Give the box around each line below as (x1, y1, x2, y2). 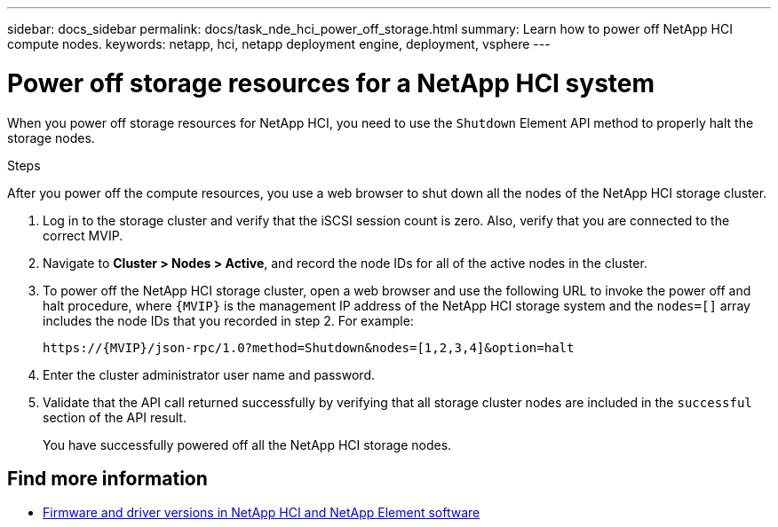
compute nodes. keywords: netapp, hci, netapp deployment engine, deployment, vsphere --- (7, 36, 551, 51)
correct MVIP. (43, 227, 123, 243)
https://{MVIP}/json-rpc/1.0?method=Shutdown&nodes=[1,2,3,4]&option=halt (43, 340, 575, 355)
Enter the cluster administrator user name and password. (43, 366, 375, 382)
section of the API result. (43, 409, 187, 425)
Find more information (7, 467, 208, 490)
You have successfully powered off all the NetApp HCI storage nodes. (43, 437, 452, 452)
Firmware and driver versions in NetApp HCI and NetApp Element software (43, 505, 480, 521)
